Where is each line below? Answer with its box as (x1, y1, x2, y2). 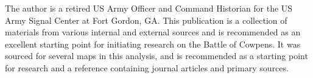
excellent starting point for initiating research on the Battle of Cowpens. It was (5, 37, 301, 50)
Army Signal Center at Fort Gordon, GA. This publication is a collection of (5, 13, 287, 26)
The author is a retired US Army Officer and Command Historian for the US (5, 2, 293, 14)
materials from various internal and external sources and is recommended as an (5, 26, 301, 38)
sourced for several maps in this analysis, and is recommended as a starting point (5, 49, 308, 62)
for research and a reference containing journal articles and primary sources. (5, 61, 289, 74)
